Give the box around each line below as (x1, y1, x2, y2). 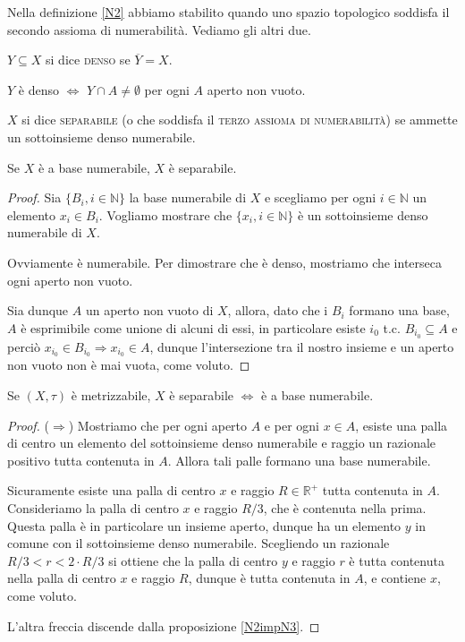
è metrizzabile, (71, 386, 151, 405)
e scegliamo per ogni (264, 188, 376, 207)
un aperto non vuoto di (85, 301, 214, 320)
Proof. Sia (7, 188, 62, 207)
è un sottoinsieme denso (297, 205, 428, 224)
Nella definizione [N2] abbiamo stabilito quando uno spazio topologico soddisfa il (7, 3, 450, 21)
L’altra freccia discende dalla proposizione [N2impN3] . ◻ (7, 616, 320, 635)
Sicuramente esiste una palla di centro (7, 481, 216, 500)
